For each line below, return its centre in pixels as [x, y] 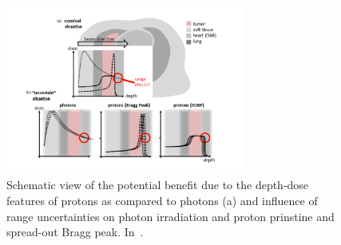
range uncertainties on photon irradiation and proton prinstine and [170, 216]
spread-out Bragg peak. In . [75, 232]
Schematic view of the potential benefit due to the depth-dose [158, 185]
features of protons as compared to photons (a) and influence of [162, 200]
